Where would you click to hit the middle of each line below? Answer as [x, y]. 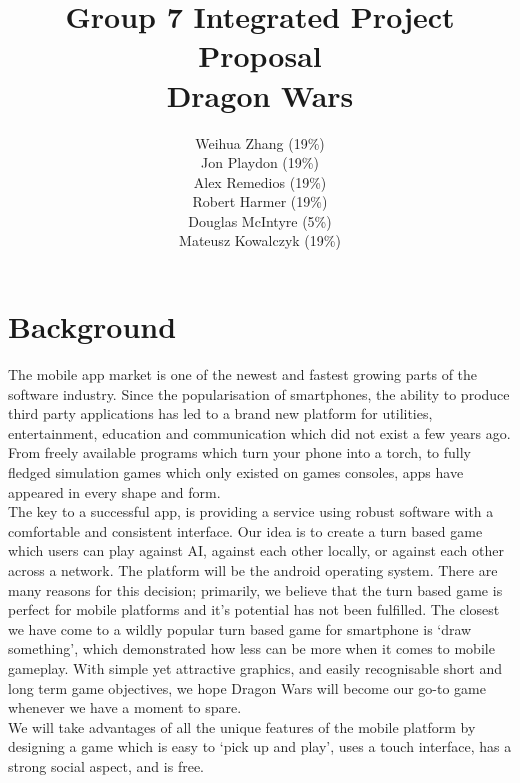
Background [92, 326]
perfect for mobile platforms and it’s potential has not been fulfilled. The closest [254, 609]
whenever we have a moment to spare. [125, 707]
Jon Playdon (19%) [260, 162]
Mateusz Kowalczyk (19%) [260, 240]
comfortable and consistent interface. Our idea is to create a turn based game [245, 530]
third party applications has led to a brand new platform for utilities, [220, 413]
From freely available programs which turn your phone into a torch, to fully [239, 452]
